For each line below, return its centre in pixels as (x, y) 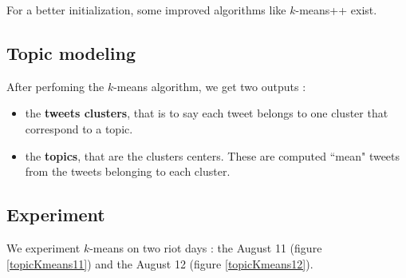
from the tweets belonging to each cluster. (128, 171)
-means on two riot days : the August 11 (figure (206, 247)
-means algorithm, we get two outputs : (210, 86)
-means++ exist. (336, 10)
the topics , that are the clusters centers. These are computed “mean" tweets (213, 155)
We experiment (43, 247)
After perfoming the (55, 86)
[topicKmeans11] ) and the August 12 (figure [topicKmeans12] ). (160, 263)
